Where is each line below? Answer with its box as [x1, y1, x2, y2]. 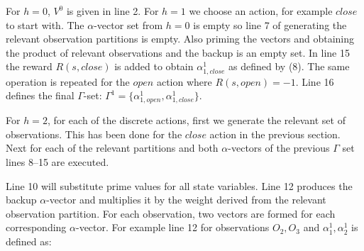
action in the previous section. [209, 126, 341, 141]
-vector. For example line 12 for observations [75, 220, 270, 235]
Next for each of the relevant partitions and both [6, 140, 219, 155]
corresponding [6, 220, 67, 235]
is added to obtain [114, 59, 194, 74]
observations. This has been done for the [6, 126, 182, 141]
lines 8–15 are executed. [6, 155, 109, 169]
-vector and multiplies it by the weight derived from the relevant [46, 192, 326, 207]
